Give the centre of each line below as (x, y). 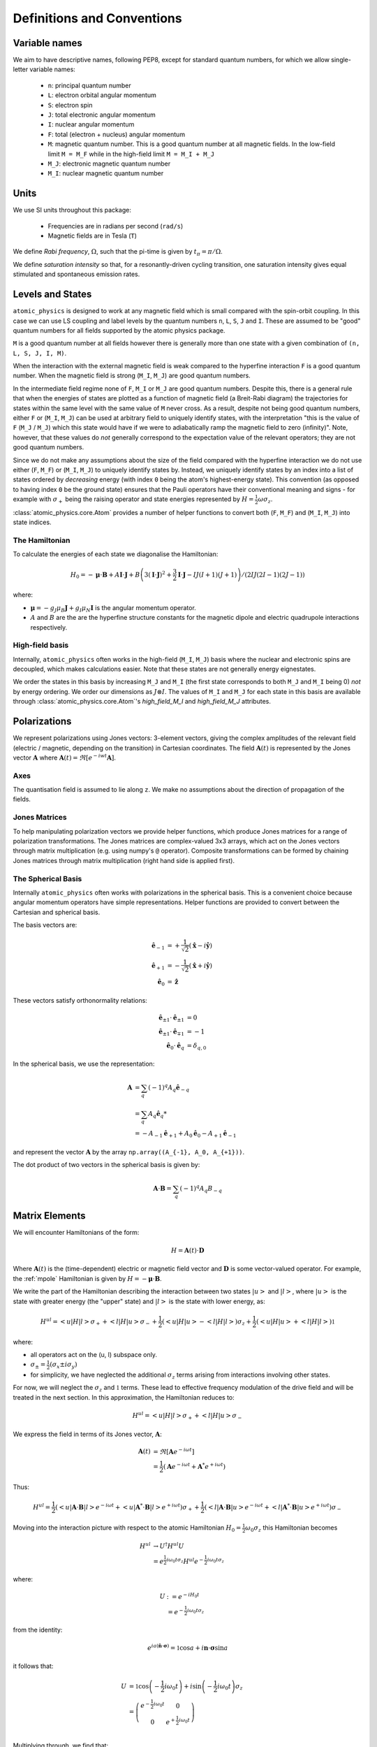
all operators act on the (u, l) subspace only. (94, 1354)
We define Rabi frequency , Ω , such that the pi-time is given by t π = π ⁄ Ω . (118, 253)
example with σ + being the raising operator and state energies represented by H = (133, 500)
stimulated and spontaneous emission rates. (76, 274)
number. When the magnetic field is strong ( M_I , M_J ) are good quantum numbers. (132, 376)
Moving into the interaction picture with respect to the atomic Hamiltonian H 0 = (127, 1528)
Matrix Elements (49, 1216)
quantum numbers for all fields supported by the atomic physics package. (119, 330)
